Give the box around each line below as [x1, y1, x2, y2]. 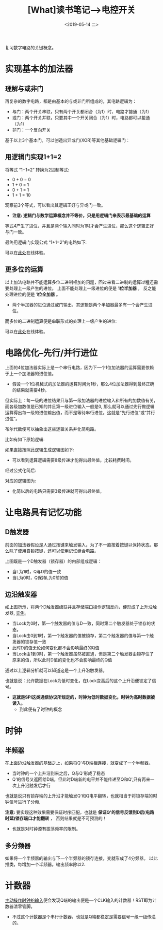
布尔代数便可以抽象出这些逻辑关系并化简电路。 [5, 426, 98, 432]
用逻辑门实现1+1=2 [5, 153, 62, 161]
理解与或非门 [5, 84, 44, 93]
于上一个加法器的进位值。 [5, 370, 56, 376]
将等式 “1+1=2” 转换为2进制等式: [5, 167, 69, 173]
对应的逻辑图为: [5, 478, 36, 484]
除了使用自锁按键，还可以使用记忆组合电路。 [9, 548, 98, 554]
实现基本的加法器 [5, 64, 74, 75]
